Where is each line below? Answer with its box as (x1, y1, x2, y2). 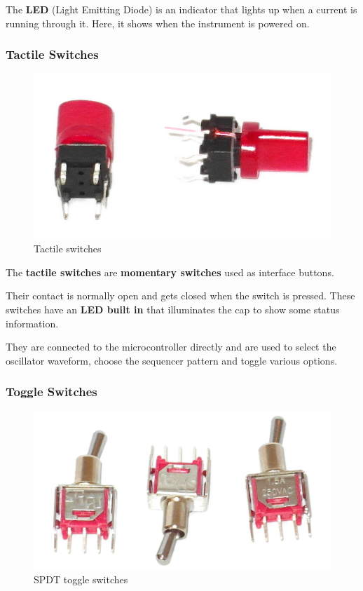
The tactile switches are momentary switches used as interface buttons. (6, 264, 334, 279)
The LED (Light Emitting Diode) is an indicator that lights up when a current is (6, 2, 357, 16)
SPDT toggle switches (34, 571, 128, 586)
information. (6, 315, 59, 330)
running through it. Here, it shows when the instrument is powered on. (6, 15, 310, 30)
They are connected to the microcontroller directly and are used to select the (6, 339, 336, 354)
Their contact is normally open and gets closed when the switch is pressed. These (6, 288, 355, 303)
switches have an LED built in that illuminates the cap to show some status (6, 301, 340, 316)
